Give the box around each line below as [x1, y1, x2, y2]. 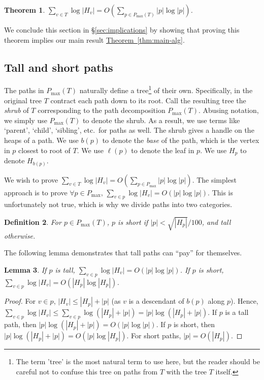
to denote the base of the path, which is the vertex [102, 135, 259, 145]
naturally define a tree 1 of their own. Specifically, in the [79, 83, 253, 96]
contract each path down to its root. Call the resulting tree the [50, 95, 246, 105]
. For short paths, [126, 330, 181, 341]
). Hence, [230, 296, 258, 306]
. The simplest [192, 174, 237, 185]
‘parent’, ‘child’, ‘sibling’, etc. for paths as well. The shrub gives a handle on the [4, 125, 254, 135]
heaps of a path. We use [4, 135, 79, 145]
